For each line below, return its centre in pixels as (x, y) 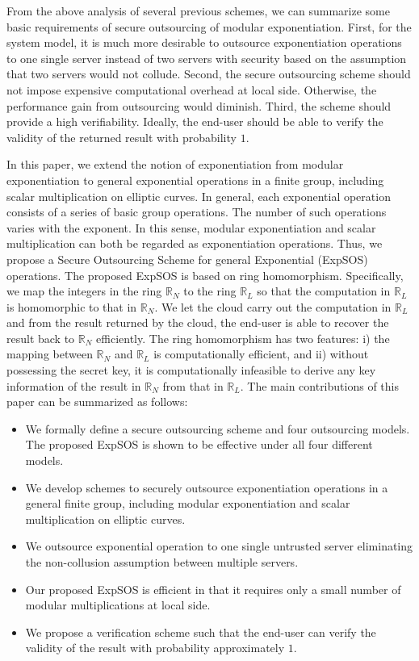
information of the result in (74, 385)
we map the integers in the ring (84, 291)
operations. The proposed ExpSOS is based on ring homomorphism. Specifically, (205, 275)
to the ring (210, 291)
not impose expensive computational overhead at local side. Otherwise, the (192, 89)
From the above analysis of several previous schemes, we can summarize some (198, 10)
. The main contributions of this (319, 385)
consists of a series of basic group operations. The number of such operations (197, 212)
